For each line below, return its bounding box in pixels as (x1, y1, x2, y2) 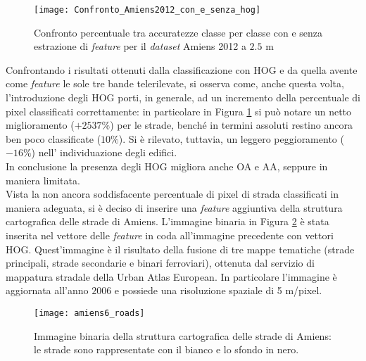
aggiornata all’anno (6, 283, 89, 298)
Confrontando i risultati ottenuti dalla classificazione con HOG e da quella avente (6, 62, 358, 77)
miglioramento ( (6, 118, 75, 132)
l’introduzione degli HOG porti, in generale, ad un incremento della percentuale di (6, 90, 360, 105)
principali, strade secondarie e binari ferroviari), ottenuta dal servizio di (6, 255, 315, 270)
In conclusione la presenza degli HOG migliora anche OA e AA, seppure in (6, 159, 328, 173)
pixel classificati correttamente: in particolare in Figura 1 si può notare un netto (6, 103, 352, 118)
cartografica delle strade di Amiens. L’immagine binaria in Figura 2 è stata (6, 214, 329, 229)
